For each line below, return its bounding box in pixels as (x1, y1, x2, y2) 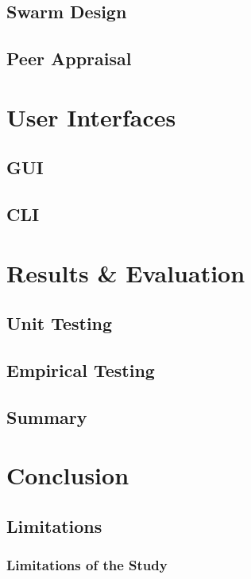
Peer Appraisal (6, 46, 132, 71)
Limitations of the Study (6, 555, 168, 575)
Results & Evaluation (6, 256, 245, 289)
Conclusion (6, 459, 129, 492)
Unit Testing (6, 311, 113, 336)
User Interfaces (6, 100, 176, 133)
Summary (6, 404, 87, 429)
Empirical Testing (6, 358, 155, 383)
